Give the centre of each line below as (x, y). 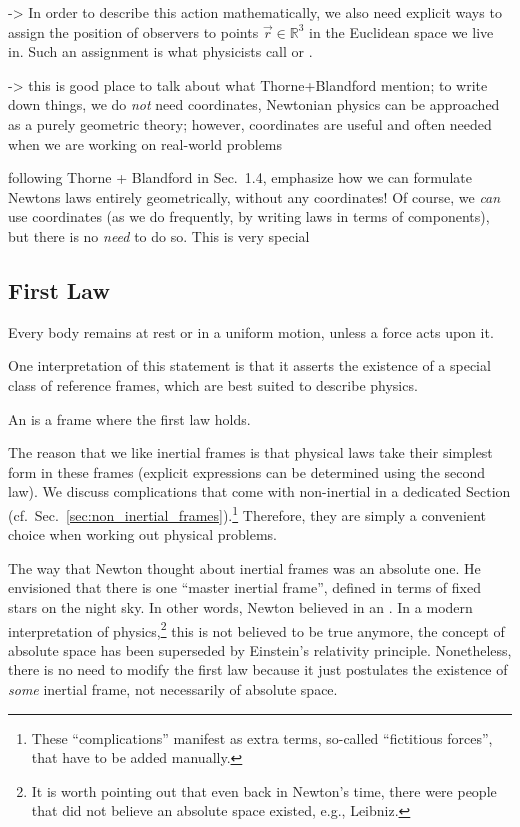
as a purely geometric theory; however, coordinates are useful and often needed (250, 123)
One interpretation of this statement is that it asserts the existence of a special (249, 365)
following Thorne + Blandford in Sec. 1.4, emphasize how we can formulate (240, 177)
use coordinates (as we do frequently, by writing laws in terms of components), (249, 216)
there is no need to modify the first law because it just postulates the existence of (258, 669)
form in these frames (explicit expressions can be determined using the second (247, 471)
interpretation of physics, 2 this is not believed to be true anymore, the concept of (256, 629)
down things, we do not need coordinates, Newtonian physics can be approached (254, 104)
